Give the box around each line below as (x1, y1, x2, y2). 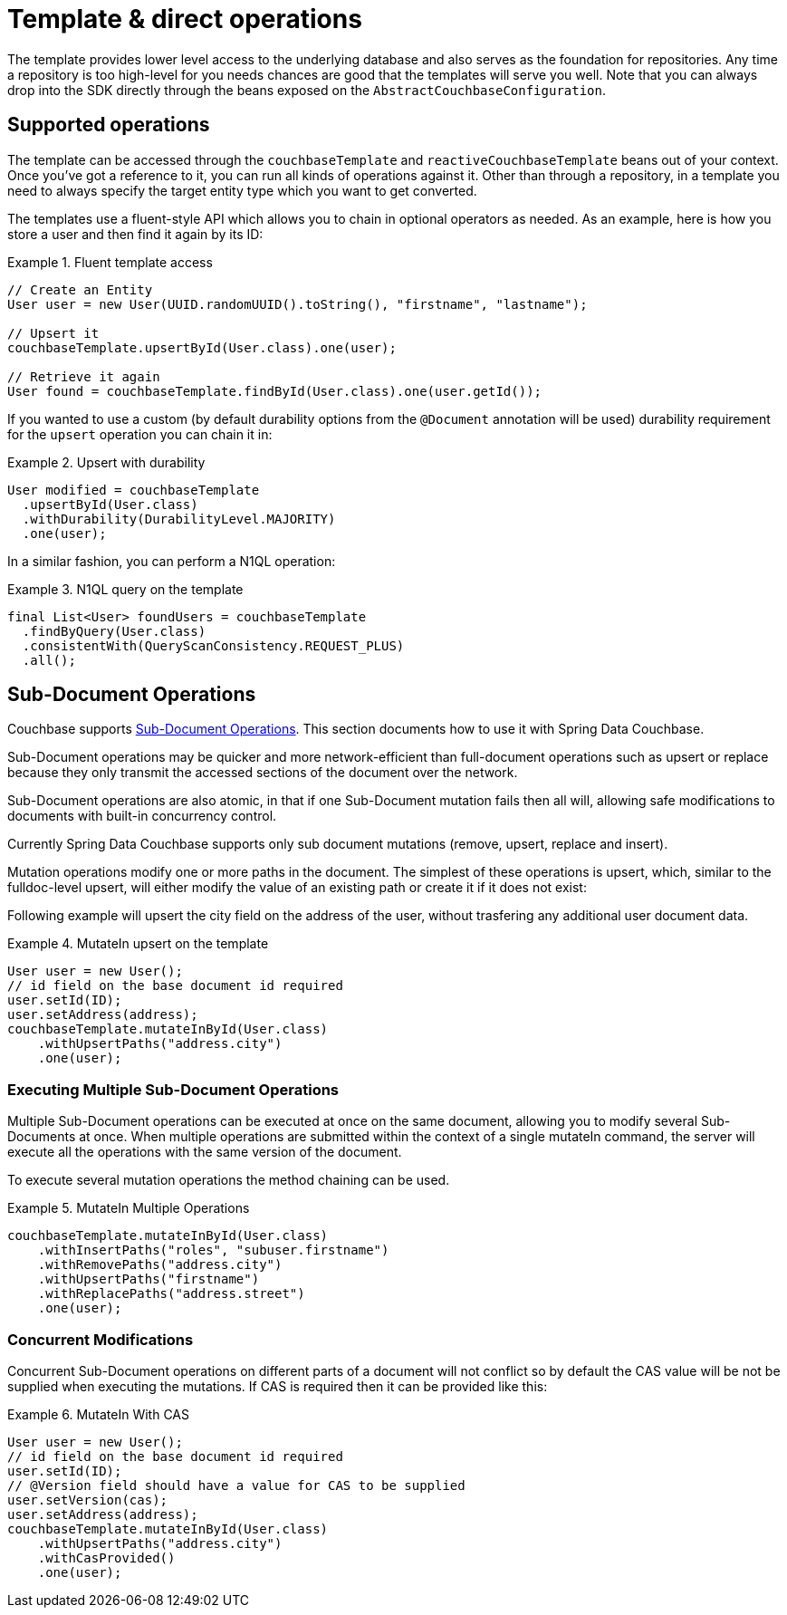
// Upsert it (7, 325, 100, 341)
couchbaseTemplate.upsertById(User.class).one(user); (7, 340, 397, 355)
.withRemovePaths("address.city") (37, 1257, 283, 1273)
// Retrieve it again (7, 369, 160, 384)
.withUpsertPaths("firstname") (37, 1272, 260, 1287)
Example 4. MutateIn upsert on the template (7, 936, 269, 952)
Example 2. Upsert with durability (7, 454, 206, 470)
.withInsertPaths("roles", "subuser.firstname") (37, 1243, 389, 1258)
